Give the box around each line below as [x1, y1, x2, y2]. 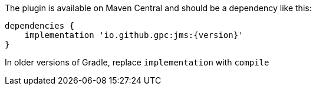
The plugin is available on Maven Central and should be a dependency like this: [5, 3, 312, 13]
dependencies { [5, 21, 75, 30]
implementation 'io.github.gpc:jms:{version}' [24, 30, 243, 40]
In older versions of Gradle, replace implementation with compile [5, 57, 269, 67]
